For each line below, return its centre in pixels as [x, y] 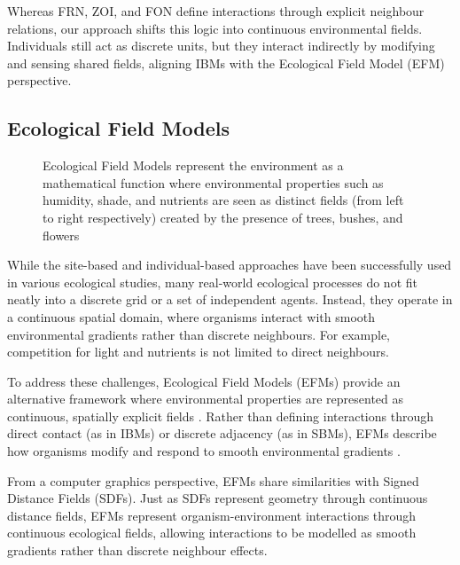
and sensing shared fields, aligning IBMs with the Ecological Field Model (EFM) [226, 63]
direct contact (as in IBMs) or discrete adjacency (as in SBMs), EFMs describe [222, 433]
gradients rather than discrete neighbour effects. [137, 550]
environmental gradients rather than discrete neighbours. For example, [199, 334]
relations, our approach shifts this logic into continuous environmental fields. [215, 28]
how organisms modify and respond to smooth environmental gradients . [204, 451]
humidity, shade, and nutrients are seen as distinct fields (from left [223, 200]
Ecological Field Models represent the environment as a [193, 165]
